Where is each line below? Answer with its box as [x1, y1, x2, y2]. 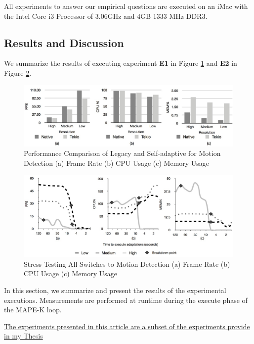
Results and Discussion [4, 35, 124, 50]
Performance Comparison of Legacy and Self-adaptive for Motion [24, 148, 221, 158]
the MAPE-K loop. [4, 304, 62, 315]
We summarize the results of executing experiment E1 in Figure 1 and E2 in [4, 58, 237, 68]
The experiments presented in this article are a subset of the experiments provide [4, 321, 250, 331]
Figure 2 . [4, 67, 32, 78]
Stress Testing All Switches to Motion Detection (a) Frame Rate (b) [24, 258, 230, 269]
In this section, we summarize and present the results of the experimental [4, 285, 226, 295]
